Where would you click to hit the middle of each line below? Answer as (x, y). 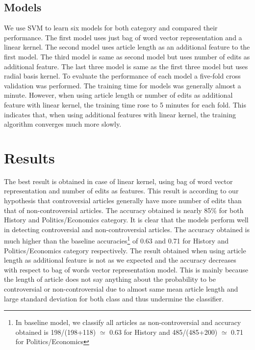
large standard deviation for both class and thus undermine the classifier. (114, 298)
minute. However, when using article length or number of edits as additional (118, 95)
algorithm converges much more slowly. (63, 124)
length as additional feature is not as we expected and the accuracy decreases (120, 260)
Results (29, 157)
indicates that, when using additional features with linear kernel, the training (120, 114)
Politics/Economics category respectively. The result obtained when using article (125, 250)
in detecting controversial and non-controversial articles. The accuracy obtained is (127, 229)
